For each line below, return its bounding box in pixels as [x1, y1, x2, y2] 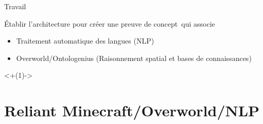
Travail [4, 1, 26, 11]
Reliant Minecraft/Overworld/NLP [4, 100, 260, 121]
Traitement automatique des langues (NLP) [16, 35, 154, 46]
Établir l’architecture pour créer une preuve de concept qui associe [4, 18, 215, 29]
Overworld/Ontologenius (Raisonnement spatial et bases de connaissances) [16, 52, 252, 63]
